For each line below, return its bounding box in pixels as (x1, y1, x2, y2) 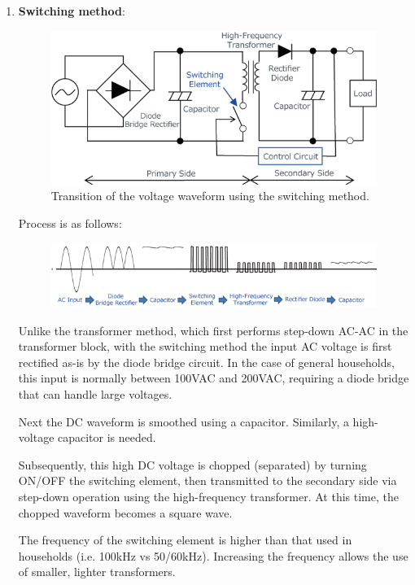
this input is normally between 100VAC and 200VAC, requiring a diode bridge (18, 369, 409, 386)
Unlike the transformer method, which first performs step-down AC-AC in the (18, 321, 408, 338)
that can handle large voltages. (18, 386, 173, 403)
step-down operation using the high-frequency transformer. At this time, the (18, 488, 399, 504)
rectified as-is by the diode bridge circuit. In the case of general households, (18, 353, 395, 370)
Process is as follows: (18, 215, 122, 232)
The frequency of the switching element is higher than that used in (18, 531, 352, 548)
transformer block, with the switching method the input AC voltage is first (18, 338, 392, 355)
